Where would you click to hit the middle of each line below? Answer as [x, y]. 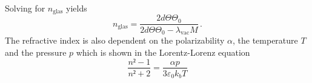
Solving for [25, 8]
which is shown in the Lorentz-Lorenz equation [163, 52]
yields [77, 8]
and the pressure [36, 52]
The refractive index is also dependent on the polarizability [115, 40]
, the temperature [265, 40]
